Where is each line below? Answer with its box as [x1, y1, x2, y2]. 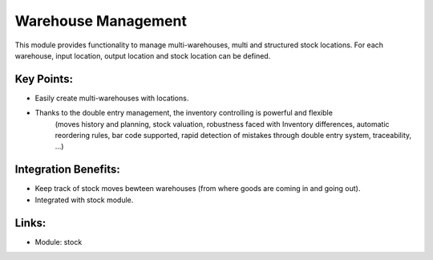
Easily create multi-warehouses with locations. [34, 93, 189, 103]
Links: [14, 216, 47, 230]
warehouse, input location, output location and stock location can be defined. [14, 51, 271, 60]
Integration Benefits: [14, 163, 120, 177]
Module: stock [34, 237, 83, 246]
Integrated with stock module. [34, 195, 134, 205]
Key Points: [14, 72, 74, 86]
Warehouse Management [14, 12, 188, 30]
